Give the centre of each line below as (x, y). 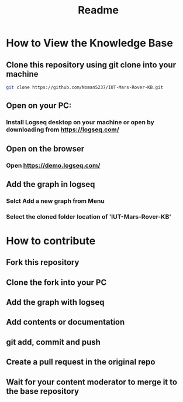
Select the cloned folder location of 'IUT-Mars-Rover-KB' (89, 216)
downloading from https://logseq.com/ (63, 130)
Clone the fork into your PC (56, 282)
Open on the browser (45, 149)
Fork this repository (43, 262)
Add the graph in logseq (51, 184)
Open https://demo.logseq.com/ (53, 165)
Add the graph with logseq (55, 302)
